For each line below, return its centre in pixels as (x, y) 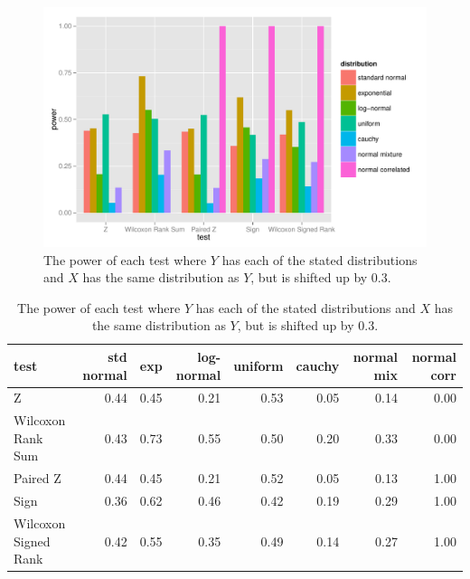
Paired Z (38, 478)
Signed (32, 541)
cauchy (318, 365)
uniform (258, 365)
